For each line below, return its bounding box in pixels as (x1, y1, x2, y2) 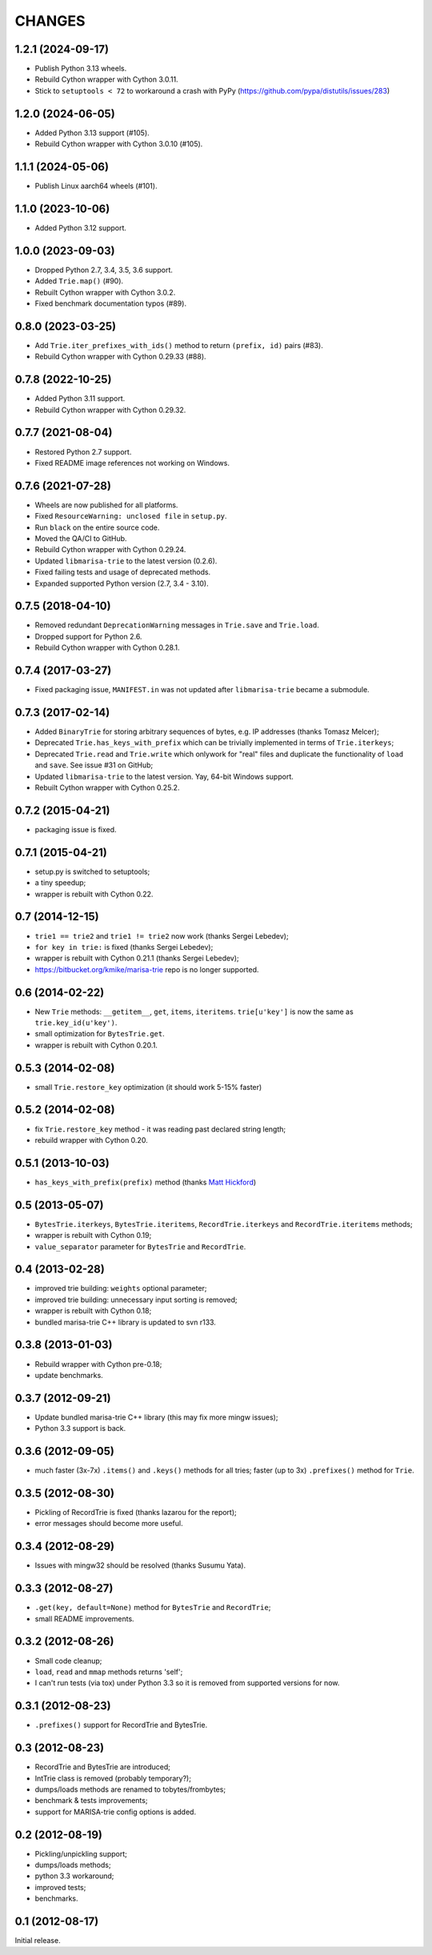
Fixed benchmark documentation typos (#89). (34, 298, 187, 308)
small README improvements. (34, 1613, 135, 1624)
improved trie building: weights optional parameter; (34, 1284, 207, 1293)
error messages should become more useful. (34, 1519, 183, 1528)
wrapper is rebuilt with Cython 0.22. (34, 889, 154, 899)
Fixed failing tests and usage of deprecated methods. (34, 567, 211, 577)
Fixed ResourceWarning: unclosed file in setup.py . (34, 511, 227, 521)
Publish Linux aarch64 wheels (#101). (34, 181, 158, 191)
